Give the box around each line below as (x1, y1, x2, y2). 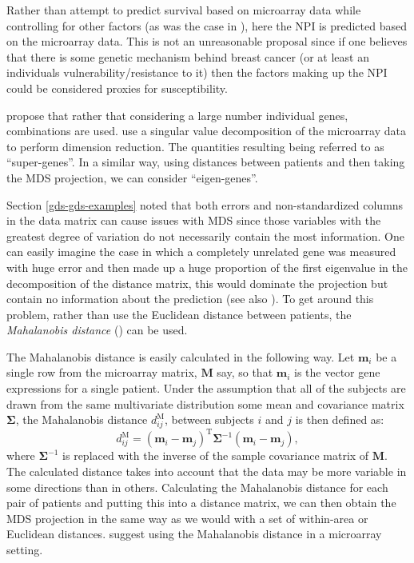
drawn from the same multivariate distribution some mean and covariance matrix (6, 395, 404, 412)
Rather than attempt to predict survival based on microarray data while (6, 2, 361, 18)
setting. (6, 541, 43, 558)
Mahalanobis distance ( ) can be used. (6, 321, 188, 338)
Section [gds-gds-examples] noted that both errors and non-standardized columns (6, 196, 404, 213)
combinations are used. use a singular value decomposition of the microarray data (6, 122, 406, 139)
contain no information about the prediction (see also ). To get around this (6, 290, 374, 307)
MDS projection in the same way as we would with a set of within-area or (6, 509, 368, 526)
